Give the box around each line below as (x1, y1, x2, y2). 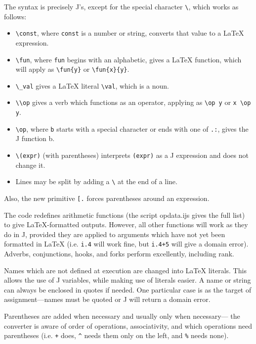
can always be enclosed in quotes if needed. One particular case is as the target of (4, 284, 252, 295)
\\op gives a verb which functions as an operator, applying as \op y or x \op (15, 97, 251, 107)
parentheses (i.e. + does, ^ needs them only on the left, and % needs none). (4, 330, 229, 341)
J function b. (15, 133, 55, 144)
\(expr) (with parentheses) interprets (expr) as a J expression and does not (15, 150, 249, 160)
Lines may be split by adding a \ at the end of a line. (15, 176, 177, 187)
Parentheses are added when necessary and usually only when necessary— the (4, 311, 240, 321)
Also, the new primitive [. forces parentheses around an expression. (4, 193, 210, 203)
